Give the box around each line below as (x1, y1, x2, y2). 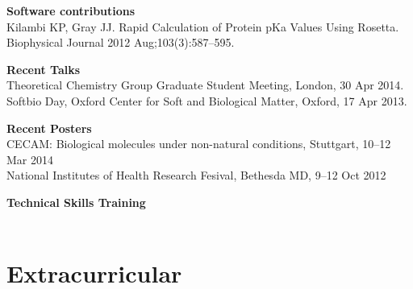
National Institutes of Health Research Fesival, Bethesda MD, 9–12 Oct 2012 (6, 167, 386, 184)
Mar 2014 (6, 151, 53, 167)
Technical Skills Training (6, 193, 146, 210)
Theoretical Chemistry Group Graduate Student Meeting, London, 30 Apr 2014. (6, 76, 404, 93)
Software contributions (6, 2, 136, 19)
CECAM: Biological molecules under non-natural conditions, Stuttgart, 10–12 (6, 135, 391, 152)
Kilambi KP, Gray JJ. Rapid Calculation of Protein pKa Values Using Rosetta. (6, 18, 399, 35)
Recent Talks (6, 60, 81, 77)
